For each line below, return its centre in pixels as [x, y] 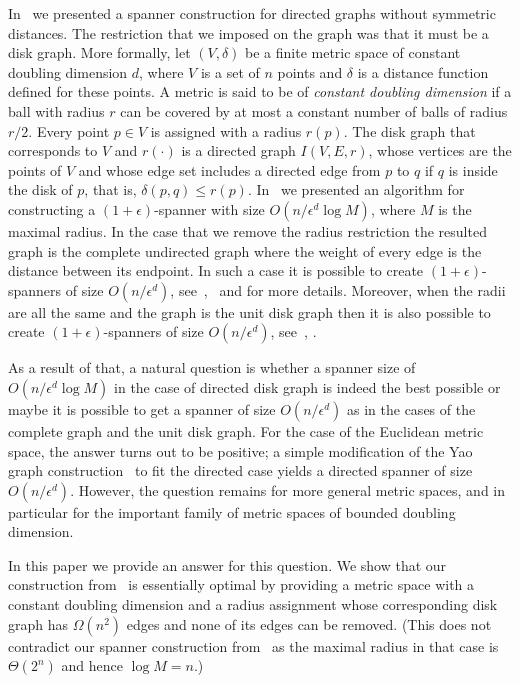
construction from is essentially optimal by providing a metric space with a [241, 584]
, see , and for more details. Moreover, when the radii [338, 289]
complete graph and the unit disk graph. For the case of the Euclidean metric [246, 430]
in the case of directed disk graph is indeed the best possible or [307, 386]
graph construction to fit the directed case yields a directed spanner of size [240, 470]
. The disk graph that [409, 130]
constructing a [52, 208]
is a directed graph [238, 150]
